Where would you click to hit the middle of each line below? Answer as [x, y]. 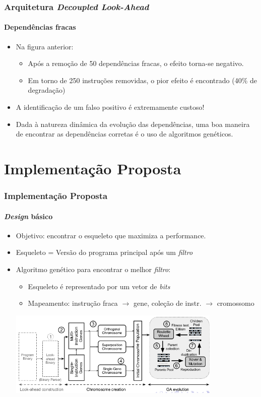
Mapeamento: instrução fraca [73, 303]
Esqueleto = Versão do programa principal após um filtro [104, 252]
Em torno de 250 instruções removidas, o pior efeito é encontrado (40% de [143, 80]
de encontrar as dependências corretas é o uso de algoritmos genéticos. [124, 134]
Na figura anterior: [45, 46]
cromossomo [236, 303]
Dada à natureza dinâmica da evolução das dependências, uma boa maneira [133, 124]
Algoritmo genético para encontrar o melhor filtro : [93, 269]
